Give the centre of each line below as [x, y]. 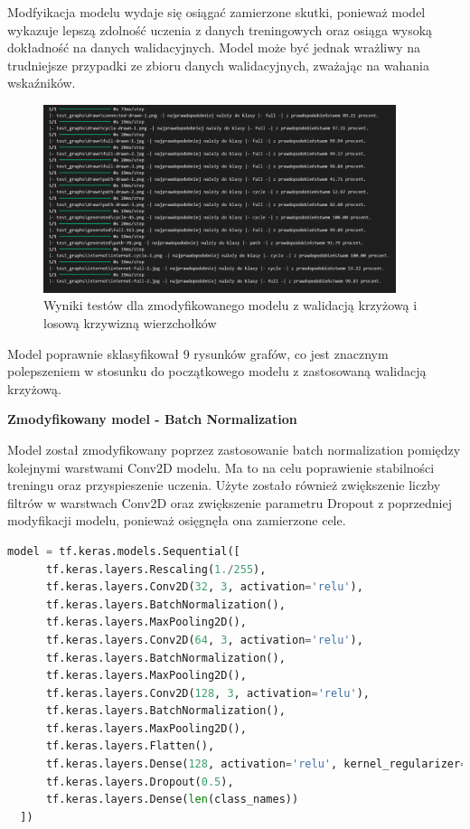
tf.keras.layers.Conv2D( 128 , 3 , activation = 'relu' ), [207, 693]
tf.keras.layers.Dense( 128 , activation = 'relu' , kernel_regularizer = [256, 764]
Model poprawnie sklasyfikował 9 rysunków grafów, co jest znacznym [198, 353]
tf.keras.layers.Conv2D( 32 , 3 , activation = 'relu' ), [204, 587]
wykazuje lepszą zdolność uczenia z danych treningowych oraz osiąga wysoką [220, 29]
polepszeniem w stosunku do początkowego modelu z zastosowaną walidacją [217, 371]
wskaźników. [42, 83]
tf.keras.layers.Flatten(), [130, 746]
